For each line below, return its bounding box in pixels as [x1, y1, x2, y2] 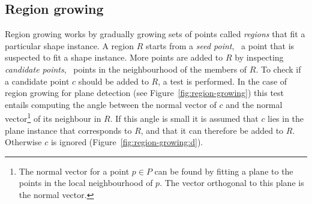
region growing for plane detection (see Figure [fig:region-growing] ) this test [5, 86, 284, 99]
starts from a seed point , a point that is [145, 39, 295, 52]
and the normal [226, 98, 283, 110]
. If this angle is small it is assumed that [110, 112, 259, 125]
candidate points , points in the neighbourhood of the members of [5, 62, 247, 75]
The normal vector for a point [19, 164, 130, 177]
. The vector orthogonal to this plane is [160, 176, 304, 189]
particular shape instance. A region [5, 39, 134, 52]
